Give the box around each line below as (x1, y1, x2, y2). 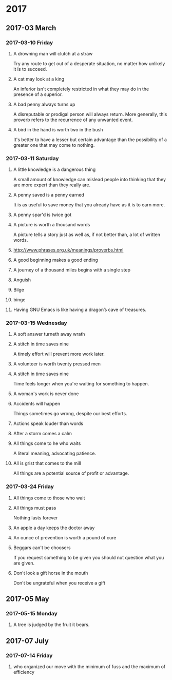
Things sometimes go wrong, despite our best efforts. (13, 411, 127, 417)
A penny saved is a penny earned (13, 192, 84, 198)
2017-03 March (6, 24, 56, 32)
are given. (13, 560, 35, 566)
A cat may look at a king (13, 75, 65, 82)
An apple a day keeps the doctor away (13, 524, 95, 531)
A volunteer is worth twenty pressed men (13, 361, 101, 367)
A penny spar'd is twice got (13, 211, 72, 218)
